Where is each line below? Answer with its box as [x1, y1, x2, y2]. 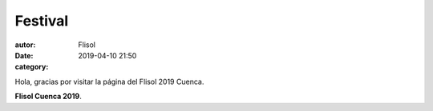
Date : [14, 50, 34, 60]
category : [14, 62, 49, 72]
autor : [14, 40, 36, 50]
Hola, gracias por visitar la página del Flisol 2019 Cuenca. [14, 77, 204, 86]
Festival [14, 12, 69, 30]
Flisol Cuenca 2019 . [14, 92, 82, 101]
